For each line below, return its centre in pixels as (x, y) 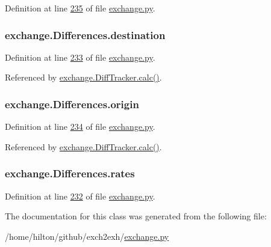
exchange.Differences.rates (70, 173)
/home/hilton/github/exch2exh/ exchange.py (87, 236)
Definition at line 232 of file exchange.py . (80, 196)
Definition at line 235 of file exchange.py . (80, 8)
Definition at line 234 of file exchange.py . (80, 127)
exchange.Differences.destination (85, 35)
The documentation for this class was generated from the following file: (136, 216)
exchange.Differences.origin (72, 104)
